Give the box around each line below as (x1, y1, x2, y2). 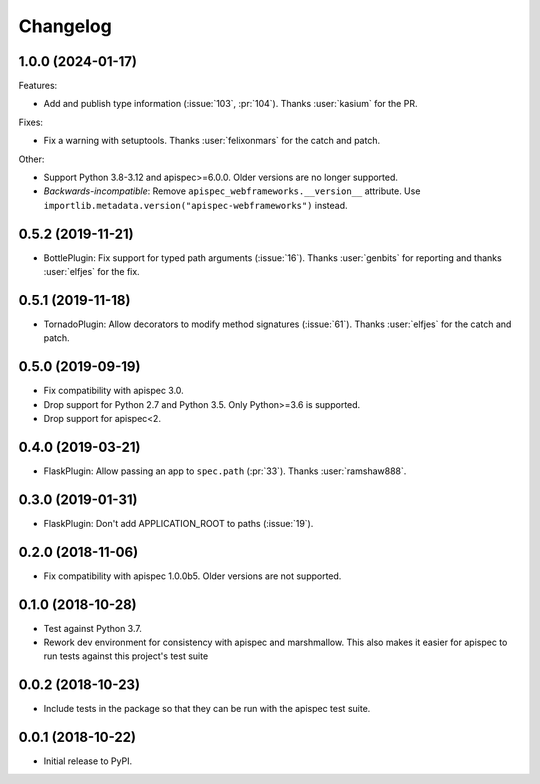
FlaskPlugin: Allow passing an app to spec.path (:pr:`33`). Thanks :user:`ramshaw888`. (43, 465, 407, 477)
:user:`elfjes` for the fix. (43, 266, 140, 278)
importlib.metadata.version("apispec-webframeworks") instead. (43, 199, 349, 211)
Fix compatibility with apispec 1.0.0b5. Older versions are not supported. (43, 570, 342, 582)
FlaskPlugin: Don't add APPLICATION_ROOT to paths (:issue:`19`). (43, 517, 314, 529)
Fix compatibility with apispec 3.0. (43, 385, 184, 397)
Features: (18, 80, 58, 92)
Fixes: (18, 116, 44, 128)
